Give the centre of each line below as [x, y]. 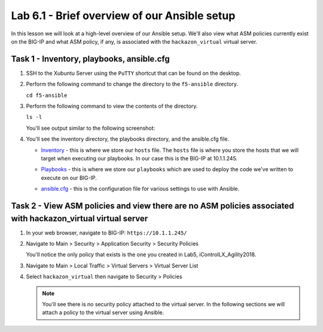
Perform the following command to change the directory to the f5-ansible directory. [132, 84]
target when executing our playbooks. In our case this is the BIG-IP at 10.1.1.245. [139, 158]
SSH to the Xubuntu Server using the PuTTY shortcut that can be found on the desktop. [134, 73]
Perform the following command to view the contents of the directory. [112, 106]
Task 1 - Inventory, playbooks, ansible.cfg [90, 59]
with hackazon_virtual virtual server [80, 218]
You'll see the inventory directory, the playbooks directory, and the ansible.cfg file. [128, 139]
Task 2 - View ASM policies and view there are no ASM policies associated [153, 205]
